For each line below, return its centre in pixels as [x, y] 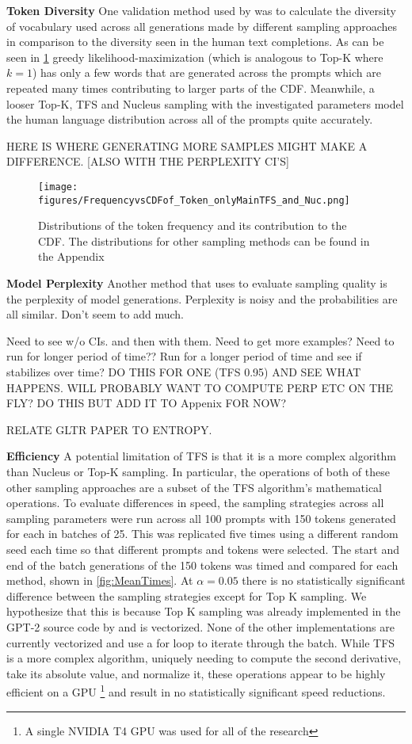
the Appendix [71, 256]
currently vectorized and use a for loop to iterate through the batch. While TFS [201, 642]
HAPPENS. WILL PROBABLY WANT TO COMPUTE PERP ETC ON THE [200, 387]
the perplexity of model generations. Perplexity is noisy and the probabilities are [202, 298]
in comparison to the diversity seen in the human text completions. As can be [195, 42]
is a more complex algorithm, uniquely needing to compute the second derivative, [204, 658]
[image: [58, 187]
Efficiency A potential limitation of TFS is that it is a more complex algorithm [201, 456]
